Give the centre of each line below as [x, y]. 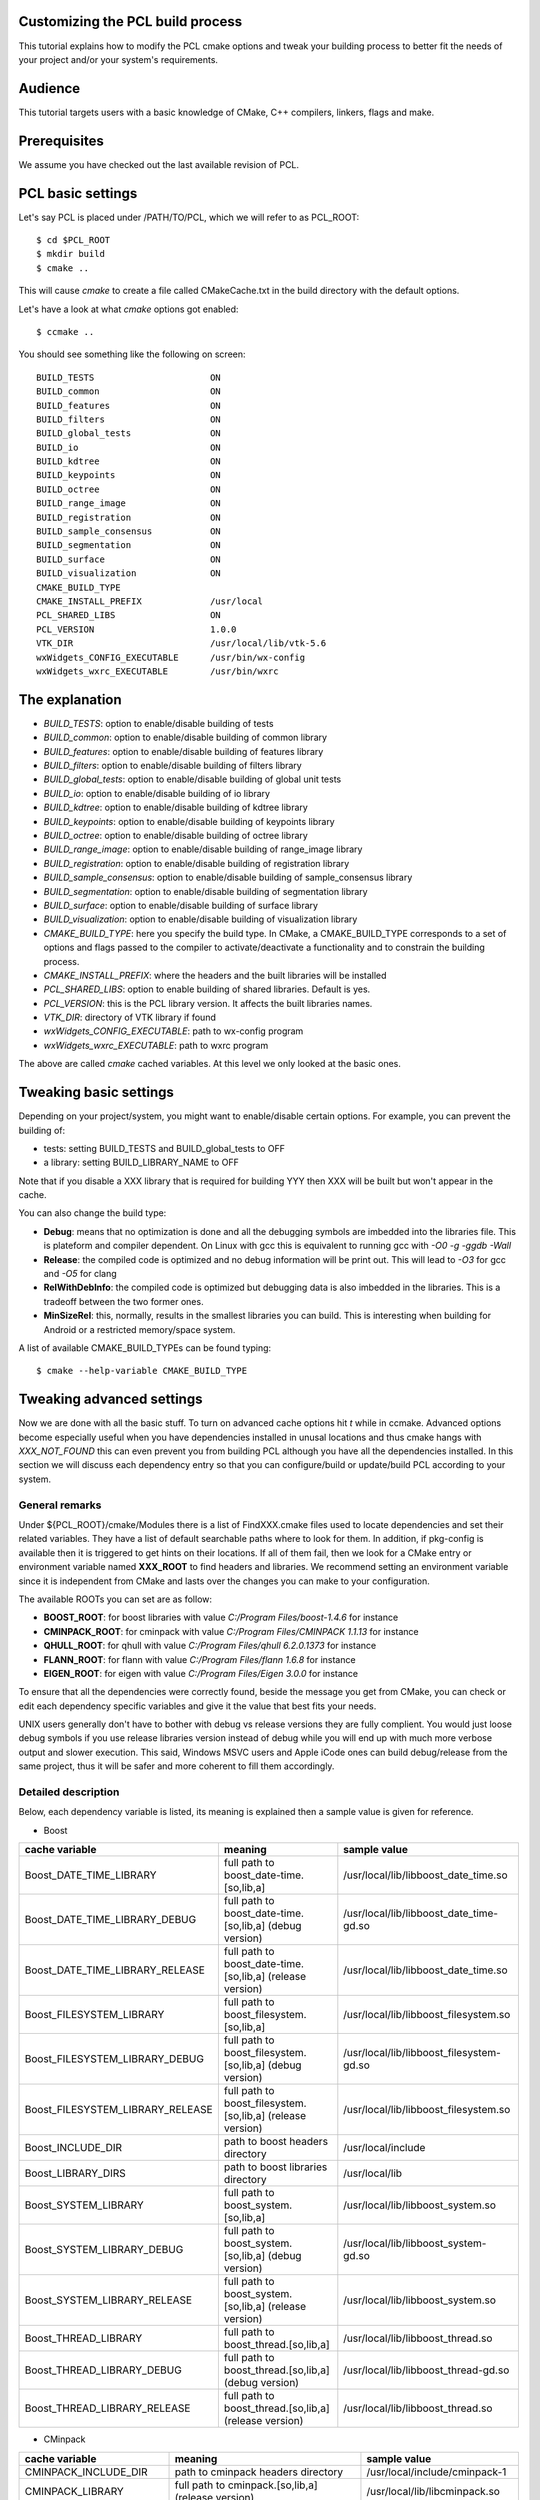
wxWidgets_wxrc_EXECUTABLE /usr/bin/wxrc [157, 671]
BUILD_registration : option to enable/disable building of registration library [196, 863]
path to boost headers [276, 2142]
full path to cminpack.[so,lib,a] [246, 2485]
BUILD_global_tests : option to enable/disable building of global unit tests [192, 779]
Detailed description [69, 1792]
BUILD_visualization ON [129, 573]
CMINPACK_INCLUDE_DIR [86, 2472]
